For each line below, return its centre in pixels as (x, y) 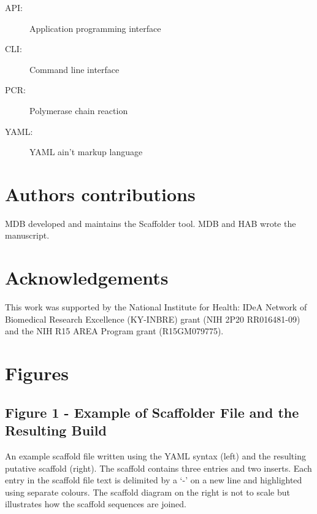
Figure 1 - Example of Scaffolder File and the (152, 412)
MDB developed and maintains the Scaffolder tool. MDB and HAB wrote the (151, 223)
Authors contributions (100, 194)
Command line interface (74, 69)
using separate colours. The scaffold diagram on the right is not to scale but (147, 492)
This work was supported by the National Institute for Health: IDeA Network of (156, 307)
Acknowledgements (87, 278)
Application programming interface (95, 28)
